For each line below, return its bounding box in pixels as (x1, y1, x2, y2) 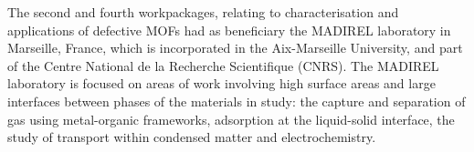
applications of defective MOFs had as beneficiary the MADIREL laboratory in (7, 20, 451, 39)
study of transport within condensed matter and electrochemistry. (7, 127, 376, 147)
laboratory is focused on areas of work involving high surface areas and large (7, 74, 436, 93)
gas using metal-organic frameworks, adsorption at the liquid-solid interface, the (7, 109, 455, 128)
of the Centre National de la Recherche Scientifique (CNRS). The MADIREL (7, 56, 439, 75)
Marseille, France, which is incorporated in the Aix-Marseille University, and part (7, 38, 463, 57)
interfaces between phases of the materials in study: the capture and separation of (7, 91, 466, 110)
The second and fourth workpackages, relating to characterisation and (7, 3, 399, 21)
